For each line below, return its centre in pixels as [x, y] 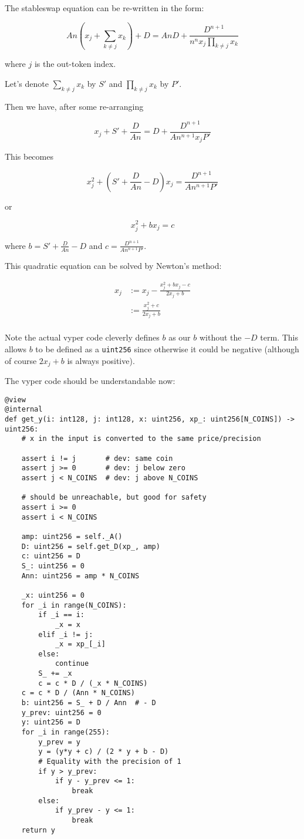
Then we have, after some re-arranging [74, 106]
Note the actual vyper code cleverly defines [82, 337]
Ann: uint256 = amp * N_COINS [80, 576]
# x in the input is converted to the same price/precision [141, 439]
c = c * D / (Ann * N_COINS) [78, 693]
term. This [279, 337]
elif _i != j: [66, 634]
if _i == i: [62, 615]
